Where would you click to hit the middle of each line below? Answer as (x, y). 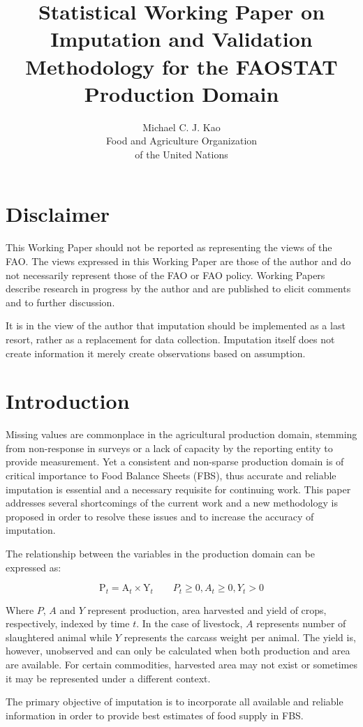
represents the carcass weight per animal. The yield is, (240, 637)
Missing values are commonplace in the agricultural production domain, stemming (181, 434)
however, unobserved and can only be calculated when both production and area (178, 651)
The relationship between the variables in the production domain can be (160, 554)
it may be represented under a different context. (108, 678)
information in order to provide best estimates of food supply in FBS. (155, 715)
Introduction (68, 401)
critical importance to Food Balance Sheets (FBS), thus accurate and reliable (171, 475)
